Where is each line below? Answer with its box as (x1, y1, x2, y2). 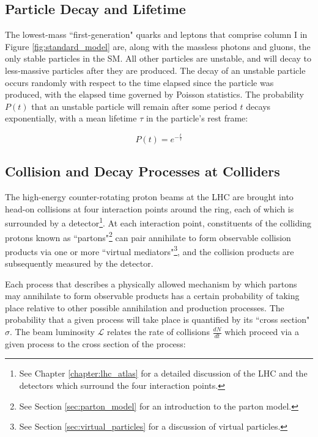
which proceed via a (224, 325, 299, 338)
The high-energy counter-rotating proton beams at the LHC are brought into (5, 190, 294, 203)
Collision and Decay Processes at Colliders (5, 162, 280, 181)
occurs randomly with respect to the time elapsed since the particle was (5, 76, 274, 88)
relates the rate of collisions (107, 325, 210, 338)
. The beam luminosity (10, 325, 95, 338)
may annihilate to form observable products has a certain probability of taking (5, 289, 300, 302)
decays (246, 99, 271, 112)
